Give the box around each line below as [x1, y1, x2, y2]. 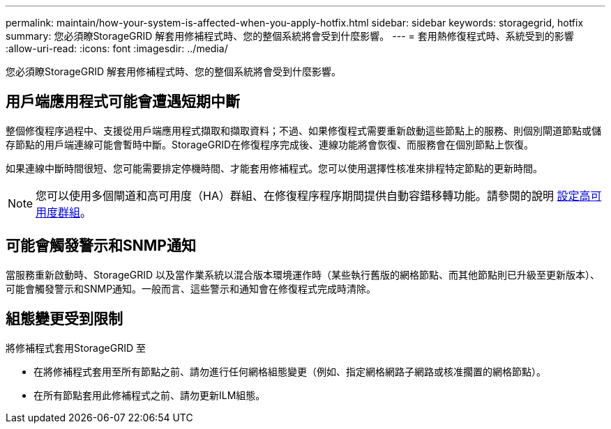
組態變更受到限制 [6, 310, 123, 328]
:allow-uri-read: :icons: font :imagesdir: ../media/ [6, 42, 228, 54]
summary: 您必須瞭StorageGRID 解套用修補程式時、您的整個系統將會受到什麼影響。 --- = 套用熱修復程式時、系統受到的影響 [6, 30, 574, 42]
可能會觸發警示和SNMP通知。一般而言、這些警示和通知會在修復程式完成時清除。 [6, 282, 377, 295]
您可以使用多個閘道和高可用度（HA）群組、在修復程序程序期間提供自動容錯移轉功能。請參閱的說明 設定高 [36, 188, 591, 203]
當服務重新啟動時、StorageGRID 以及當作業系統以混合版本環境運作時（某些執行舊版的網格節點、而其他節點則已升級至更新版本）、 [6, 268, 600, 281]
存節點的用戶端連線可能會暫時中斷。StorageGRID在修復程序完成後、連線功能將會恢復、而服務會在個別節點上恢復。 [6, 138, 534, 150]
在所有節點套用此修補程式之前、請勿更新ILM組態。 [33, 389, 266, 401]
